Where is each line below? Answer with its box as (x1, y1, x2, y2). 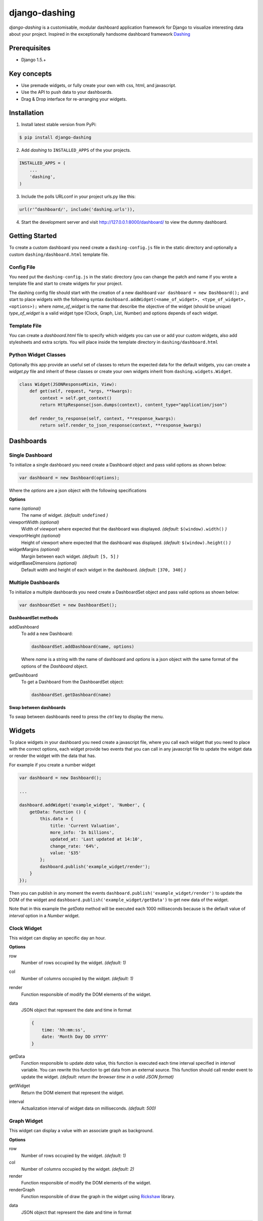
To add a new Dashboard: (21, 631, 73, 637)
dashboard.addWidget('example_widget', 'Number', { (19, 802, 146, 808)
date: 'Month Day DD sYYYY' (41, 1034, 109, 1040)
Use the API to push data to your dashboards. (21, 89, 113, 95)
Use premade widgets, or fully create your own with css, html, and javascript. (21, 82, 176, 88)
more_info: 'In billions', (50, 829, 114, 835)
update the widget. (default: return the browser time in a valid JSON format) (21, 1074, 174, 1079)
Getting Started (9, 232, 57, 240)
